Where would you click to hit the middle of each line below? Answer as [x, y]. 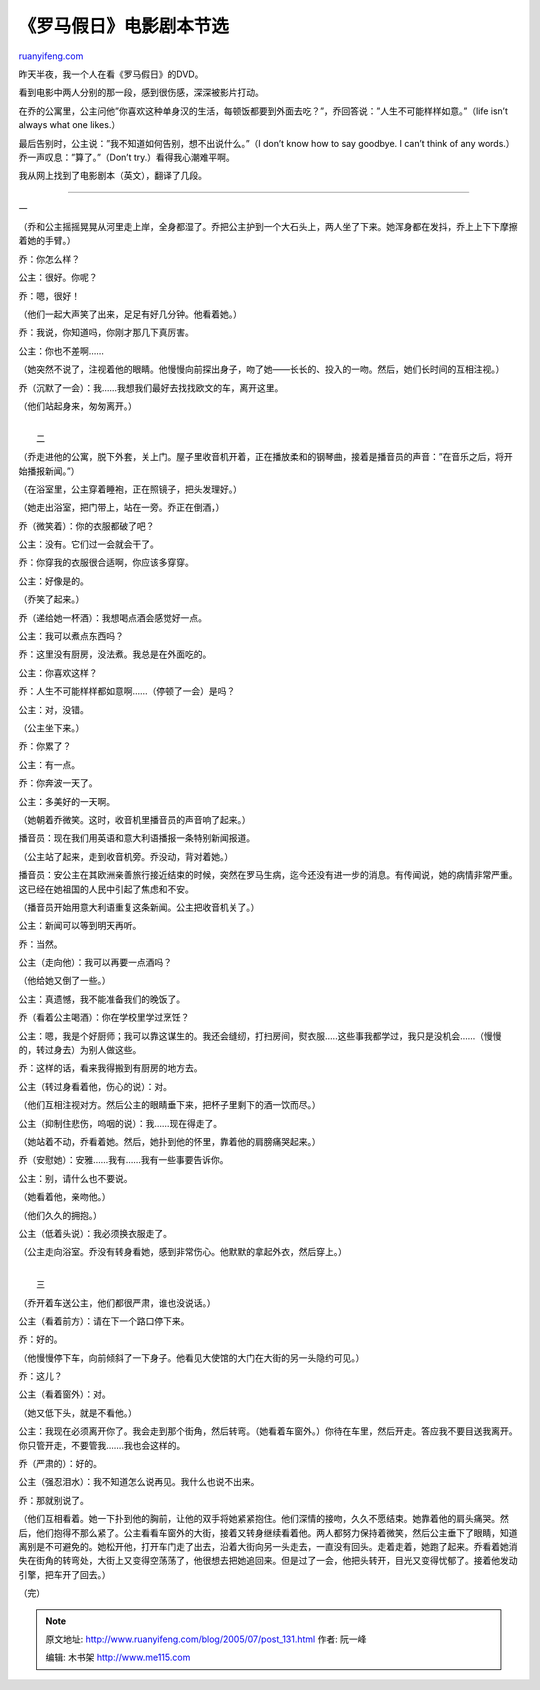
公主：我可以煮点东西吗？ [71, 636]
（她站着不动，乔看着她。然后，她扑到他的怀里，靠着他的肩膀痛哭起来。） [169, 1141]
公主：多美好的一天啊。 [66, 801]
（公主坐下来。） [51, 728]
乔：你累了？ [45, 746]
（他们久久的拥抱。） [60, 1215]
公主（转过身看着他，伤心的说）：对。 [95, 1086]
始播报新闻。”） [49, 471]
